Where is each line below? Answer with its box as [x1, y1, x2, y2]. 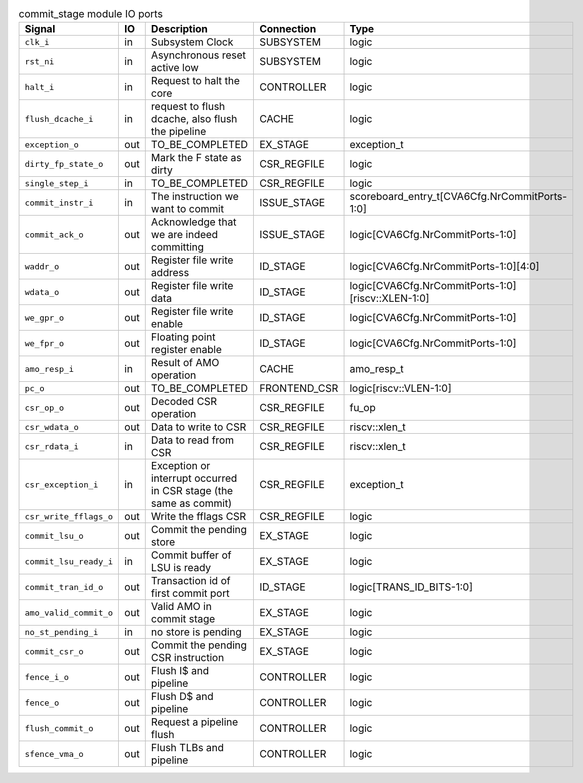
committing [150, 240, 205, 254]
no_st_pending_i [24, 626, 99, 637]
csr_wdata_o [24, 421, 79, 432]
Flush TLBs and [150, 741, 225, 755]
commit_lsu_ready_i [24, 556, 114, 567]
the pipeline [150, 125, 207, 139]
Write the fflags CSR [150, 510, 247, 524]
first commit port [150, 586, 230, 600]
